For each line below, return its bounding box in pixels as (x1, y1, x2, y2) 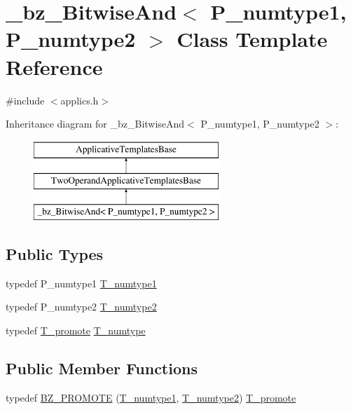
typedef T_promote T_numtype (6, 323, 146, 338)
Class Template (177, 25, 328, 53)
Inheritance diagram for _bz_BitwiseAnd (6, 116, 185, 131)
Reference (6, 52, 103, 81)
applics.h (60, 93, 99, 107)
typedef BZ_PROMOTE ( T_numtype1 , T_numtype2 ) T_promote (6, 390, 296, 404)
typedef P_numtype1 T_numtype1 (6, 275, 157, 290)
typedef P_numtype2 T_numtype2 (6, 299, 157, 314)
